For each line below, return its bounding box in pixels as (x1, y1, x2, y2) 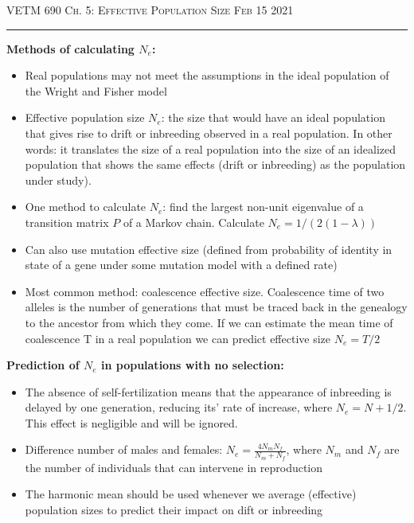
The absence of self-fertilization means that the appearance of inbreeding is (25, 383, 392, 400)
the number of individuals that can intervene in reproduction (25, 459, 323, 475)
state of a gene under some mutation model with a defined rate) (25, 256, 338, 273)
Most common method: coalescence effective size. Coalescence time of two (25, 283, 385, 299)
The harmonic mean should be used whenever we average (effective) (25, 486, 357, 502)
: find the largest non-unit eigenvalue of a (162, 198, 364, 215)
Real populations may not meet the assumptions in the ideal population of (25, 67, 389, 84)
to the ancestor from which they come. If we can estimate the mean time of (25, 314, 393, 330)
